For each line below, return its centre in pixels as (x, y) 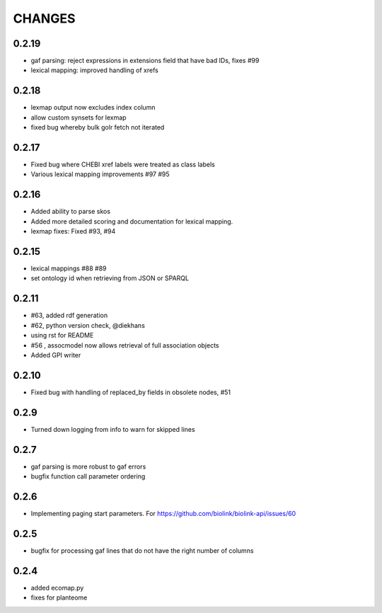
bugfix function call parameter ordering (88, 476)
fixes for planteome (59, 597)
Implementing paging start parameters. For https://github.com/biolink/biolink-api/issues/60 (163, 513)
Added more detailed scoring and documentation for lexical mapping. (132, 221)
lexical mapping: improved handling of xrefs (94, 70)
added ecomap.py (57, 588)
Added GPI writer (56, 355)
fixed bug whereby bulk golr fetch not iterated (98, 127)
